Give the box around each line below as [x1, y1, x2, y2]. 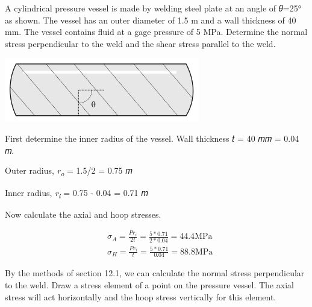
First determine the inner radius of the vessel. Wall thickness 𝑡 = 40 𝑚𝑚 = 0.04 [5, 132, 299, 145]
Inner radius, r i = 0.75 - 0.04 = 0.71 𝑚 [5, 186, 148, 200]
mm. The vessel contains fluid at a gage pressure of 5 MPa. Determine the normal [5, 25, 308, 38]
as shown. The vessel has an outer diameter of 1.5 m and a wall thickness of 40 [5, 13, 296, 26]
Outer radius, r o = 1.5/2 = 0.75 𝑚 [5, 164, 133, 179]
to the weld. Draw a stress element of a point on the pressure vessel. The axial [5, 279, 294, 291]
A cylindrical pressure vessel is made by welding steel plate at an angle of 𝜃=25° [5, 2, 301, 14]
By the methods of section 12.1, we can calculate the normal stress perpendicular [5, 267, 305, 279]
